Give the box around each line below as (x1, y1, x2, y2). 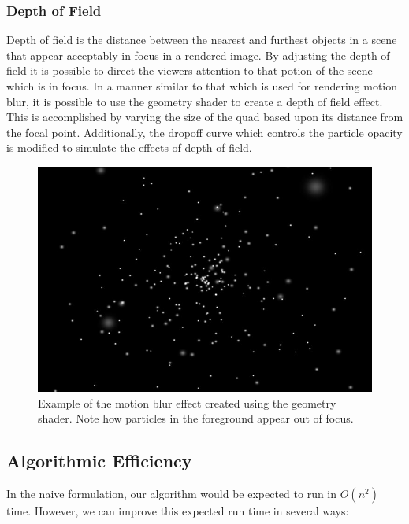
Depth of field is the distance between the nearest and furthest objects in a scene (6, 31, 397, 48)
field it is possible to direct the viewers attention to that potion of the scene (6, 62, 373, 79)
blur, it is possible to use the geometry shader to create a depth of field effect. (6, 93, 383, 109)
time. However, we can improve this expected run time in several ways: (6, 503, 349, 519)
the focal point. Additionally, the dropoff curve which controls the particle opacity (6, 124, 403, 140)
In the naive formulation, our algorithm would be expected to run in (6, 485, 337, 502)
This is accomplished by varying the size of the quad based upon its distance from (6, 109, 403, 125)
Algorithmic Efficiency (6, 448, 192, 473)
